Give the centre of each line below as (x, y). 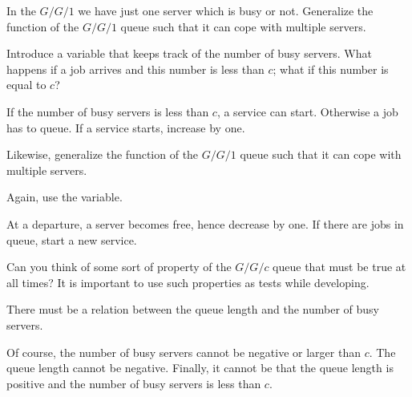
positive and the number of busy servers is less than (134, 383)
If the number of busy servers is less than (108, 111)
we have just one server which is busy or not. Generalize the (226, 10)
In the (21, 10)
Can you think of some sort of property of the (119, 267)
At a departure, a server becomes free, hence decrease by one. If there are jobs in (205, 223)
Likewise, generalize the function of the (103, 154)
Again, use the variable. (65, 197)
